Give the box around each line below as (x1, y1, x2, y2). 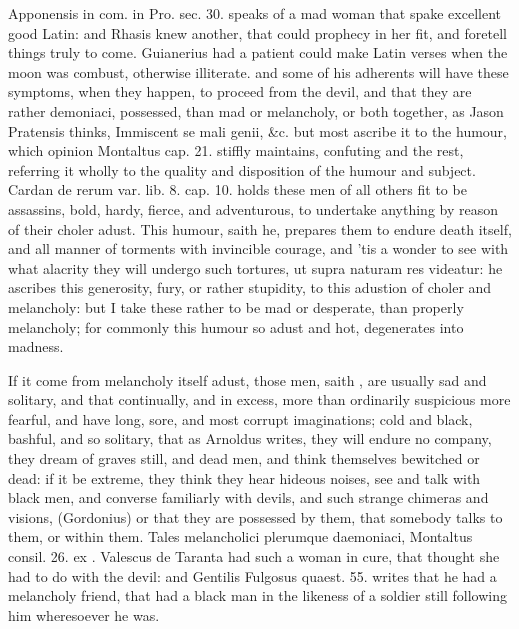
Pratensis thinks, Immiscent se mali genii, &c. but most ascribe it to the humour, (8, 120, 507, 141)
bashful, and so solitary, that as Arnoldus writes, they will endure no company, (8, 428, 492, 449)
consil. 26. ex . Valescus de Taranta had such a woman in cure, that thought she (8, 546, 500, 567)
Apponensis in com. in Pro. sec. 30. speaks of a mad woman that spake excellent (8, 3, 501, 23)
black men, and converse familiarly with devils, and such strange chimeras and (8, 487, 489, 508)
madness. (8, 336, 64, 357)
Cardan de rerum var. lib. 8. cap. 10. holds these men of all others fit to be (8, 179, 467, 200)
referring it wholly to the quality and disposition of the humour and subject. (8, 159, 476, 180)
